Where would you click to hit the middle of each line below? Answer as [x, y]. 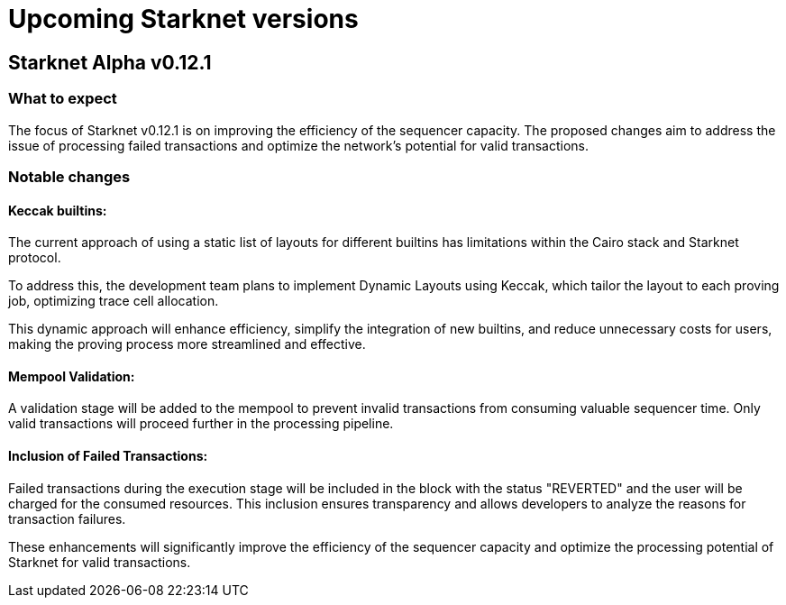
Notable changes [69, 176]
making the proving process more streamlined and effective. [187, 344]
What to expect [63, 99]
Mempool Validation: [72, 376]
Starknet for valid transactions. [100, 562]
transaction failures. [67, 518]
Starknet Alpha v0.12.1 [110, 62]
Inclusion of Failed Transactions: [108, 455]
